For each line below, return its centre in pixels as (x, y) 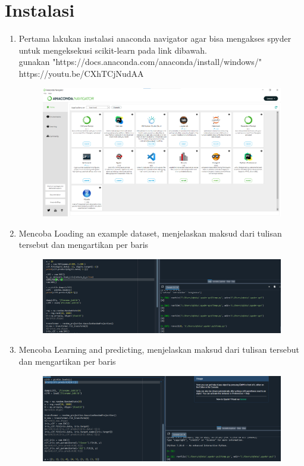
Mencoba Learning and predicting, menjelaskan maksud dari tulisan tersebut (159, 349)
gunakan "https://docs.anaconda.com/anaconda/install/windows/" (140, 62)
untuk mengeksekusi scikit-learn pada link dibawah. (113, 50)
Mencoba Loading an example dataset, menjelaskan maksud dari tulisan (150, 233)
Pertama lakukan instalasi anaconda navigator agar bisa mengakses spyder (155, 38)
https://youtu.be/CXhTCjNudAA (81, 73)
